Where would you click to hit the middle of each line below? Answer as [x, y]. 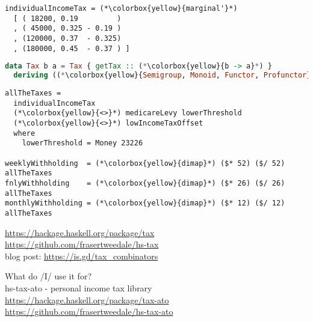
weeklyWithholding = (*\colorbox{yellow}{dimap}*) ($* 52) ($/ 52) [145, 163]
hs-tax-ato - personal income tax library [79, 287]
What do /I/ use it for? [48, 276]
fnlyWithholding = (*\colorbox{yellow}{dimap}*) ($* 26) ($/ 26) [145, 183]
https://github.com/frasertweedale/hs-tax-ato [89, 311]
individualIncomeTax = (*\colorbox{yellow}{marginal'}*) [121, 8]
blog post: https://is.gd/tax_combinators [82, 256]
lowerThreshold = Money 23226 [82, 143]
